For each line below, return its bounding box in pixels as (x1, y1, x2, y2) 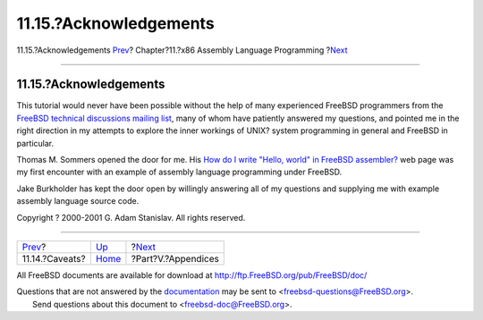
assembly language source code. (16, 196, 140, 206)
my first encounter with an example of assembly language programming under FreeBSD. (16, 166, 343, 178)
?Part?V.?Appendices (131, 252, 219, 265)
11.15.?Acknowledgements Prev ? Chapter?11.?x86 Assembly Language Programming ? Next (16, 45, 348, 55)
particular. (16, 138, 54, 148)
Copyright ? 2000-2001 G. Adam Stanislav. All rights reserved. (16, 212, 246, 223)
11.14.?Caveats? (21, 252, 86, 265)
